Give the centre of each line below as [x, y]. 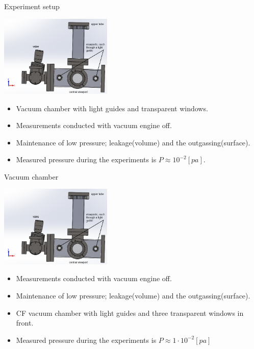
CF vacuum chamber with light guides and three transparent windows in [130, 313]
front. [25, 323]
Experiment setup [32, 6]
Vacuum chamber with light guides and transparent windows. [112, 108]
